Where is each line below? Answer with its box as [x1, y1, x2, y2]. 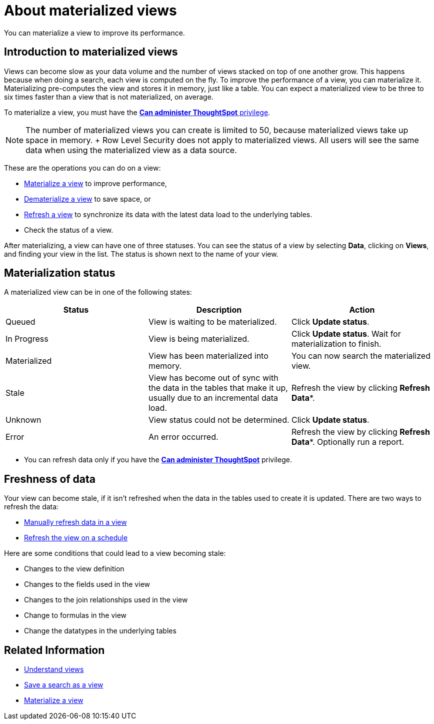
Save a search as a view [24, 680, 103, 689]
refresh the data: [4, 502, 59, 511]
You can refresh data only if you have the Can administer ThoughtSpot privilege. [24, 455, 292, 464]
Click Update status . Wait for [291, 329, 401, 339]
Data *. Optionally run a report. [291, 437, 404, 447]
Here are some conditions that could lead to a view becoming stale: [4, 549, 226, 558]
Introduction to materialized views [4, 46, 178, 59]
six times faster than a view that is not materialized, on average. [4, 92, 213, 101]
